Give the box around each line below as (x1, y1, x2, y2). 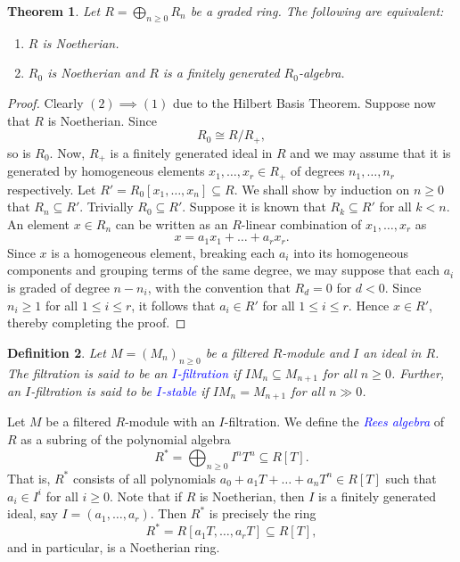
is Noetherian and (47, 63, 145, 82)
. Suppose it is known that (182, 197, 326, 216)
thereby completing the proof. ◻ (7, 313, 186, 332)
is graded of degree (7, 277, 110, 296)
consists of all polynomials (72, 468, 217, 487)
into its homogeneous (293, 243, 409, 261)
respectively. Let (7, 179, 96, 198)
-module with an (125, 412, 215, 431)
